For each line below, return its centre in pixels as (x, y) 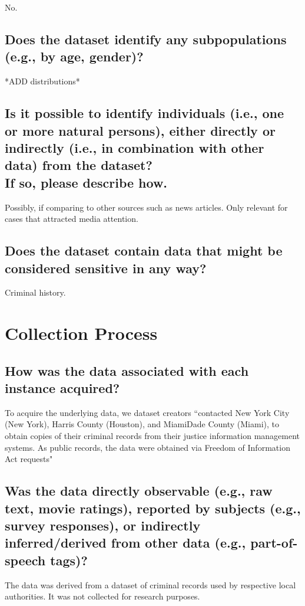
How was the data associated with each (127, 370)
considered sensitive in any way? (106, 268)
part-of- (274, 543)
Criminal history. (35, 292)
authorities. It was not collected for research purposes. (102, 596)
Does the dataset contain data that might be (144, 250)
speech (25, 560)
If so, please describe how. (86, 182)
